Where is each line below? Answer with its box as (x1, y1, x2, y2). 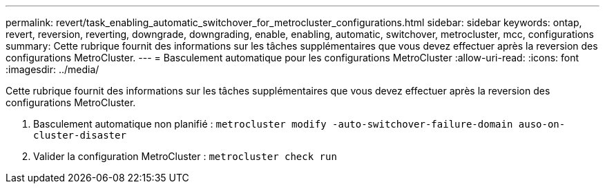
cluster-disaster (33, 130, 126, 141)
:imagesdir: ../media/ (6, 63, 99, 75)
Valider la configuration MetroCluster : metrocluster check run (33, 150, 337, 162)
